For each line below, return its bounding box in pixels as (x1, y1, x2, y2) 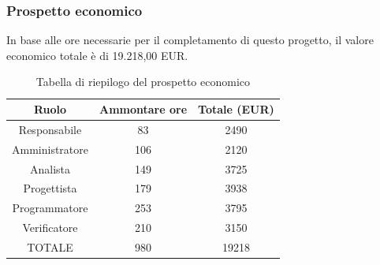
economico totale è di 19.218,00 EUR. (6, 47, 188, 63)
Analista (29, 160, 71, 177)
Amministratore (12, 140, 88, 157)
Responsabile (18, 121, 82, 137)
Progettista (23, 180, 77, 196)
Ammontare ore (99, 101, 188, 117)
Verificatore (22, 219, 78, 236)
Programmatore (12, 200, 88, 216)
